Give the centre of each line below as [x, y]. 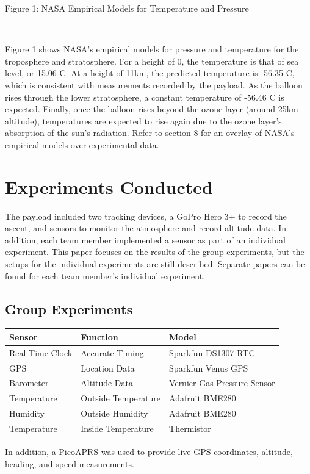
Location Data [108, 368]
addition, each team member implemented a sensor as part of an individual [146, 239]
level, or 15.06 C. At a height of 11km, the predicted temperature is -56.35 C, [150, 73]
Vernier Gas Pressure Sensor [222, 383]
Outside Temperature [121, 398]
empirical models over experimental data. [82, 144]
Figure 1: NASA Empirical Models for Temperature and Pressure [127, 8]
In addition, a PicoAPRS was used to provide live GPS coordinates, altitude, [149, 452]
